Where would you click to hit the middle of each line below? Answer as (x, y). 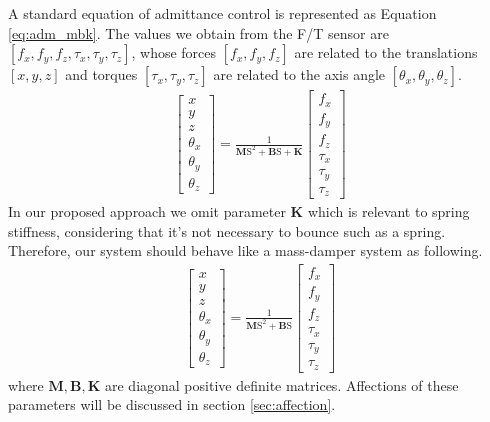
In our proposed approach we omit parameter (147, 211)
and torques (101, 74)
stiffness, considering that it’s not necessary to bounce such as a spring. (227, 230)
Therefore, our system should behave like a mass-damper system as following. (245, 250)
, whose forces (174, 52)
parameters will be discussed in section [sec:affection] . (172, 404)
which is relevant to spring (388, 211)
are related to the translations (386, 52)
